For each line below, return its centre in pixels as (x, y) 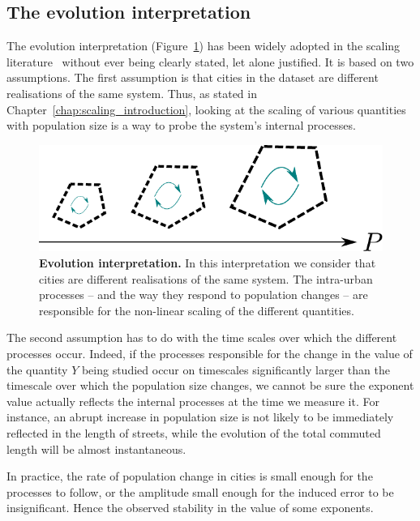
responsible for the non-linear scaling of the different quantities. (197, 310)
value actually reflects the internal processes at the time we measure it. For (193, 401)
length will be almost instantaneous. (96, 448)
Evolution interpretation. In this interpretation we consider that (208, 263)
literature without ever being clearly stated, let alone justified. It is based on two (210, 61)
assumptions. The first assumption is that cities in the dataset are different (193, 77)
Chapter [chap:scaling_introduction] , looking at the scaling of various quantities (206, 109)
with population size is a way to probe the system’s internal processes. (181, 125)
